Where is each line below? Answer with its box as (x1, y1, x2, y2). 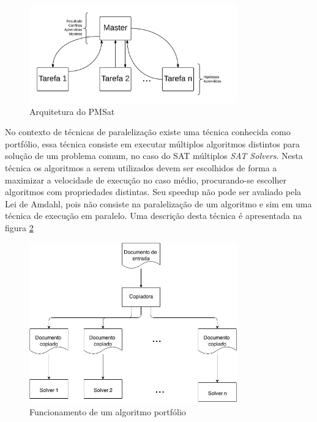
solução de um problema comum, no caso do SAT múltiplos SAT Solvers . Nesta (5, 149, 303, 162)
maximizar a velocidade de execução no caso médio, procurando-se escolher (5, 173, 286, 186)
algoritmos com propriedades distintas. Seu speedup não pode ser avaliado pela (5, 185, 302, 198)
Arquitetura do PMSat (29, 105, 115, 117)
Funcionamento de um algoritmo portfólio (29, 405, 186, 418)
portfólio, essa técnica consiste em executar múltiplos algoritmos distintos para (5, 137, 300, 150)
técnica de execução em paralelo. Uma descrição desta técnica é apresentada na (5, 209, 302, 222)
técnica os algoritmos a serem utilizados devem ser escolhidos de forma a (5, 161, 277, 174)
